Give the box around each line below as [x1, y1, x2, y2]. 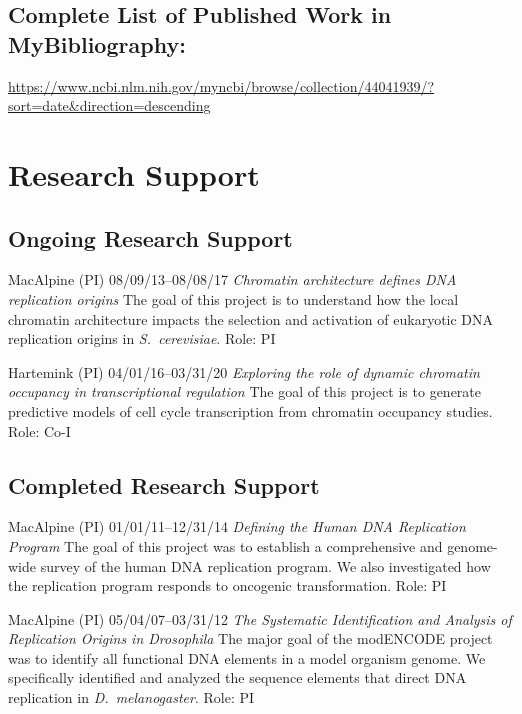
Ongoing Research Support [8, 222, 293, 253]
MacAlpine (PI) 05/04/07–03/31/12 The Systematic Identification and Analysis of [8, 608, 512, 629]
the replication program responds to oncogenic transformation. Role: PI [8, 575, 447, 596]
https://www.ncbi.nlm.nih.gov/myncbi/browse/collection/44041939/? [8, 75, 435, 96]
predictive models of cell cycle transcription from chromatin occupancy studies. [8, 400, 493, 421]
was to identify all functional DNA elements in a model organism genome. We [8, 647, 486, 668]
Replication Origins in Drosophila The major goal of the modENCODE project [8, 628, 493, 649]
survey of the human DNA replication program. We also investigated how [40, 555, 491, 576]
